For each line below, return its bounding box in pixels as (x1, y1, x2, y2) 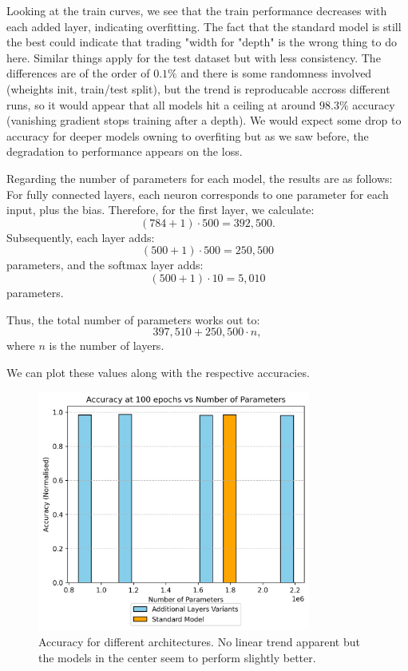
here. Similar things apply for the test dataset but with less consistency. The (6, 49, 381, 66)
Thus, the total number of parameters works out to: (6, 311, 260, 328)
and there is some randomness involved (180, 65, 372, 81)
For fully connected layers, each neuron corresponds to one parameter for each (6, 185, 389, 202)
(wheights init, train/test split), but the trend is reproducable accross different (6, 80, 390, 97)
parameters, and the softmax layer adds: (6, 256, 204, 273)
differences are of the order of (6, 65, 150, 81)
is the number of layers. (49, 337, 164, 354)
